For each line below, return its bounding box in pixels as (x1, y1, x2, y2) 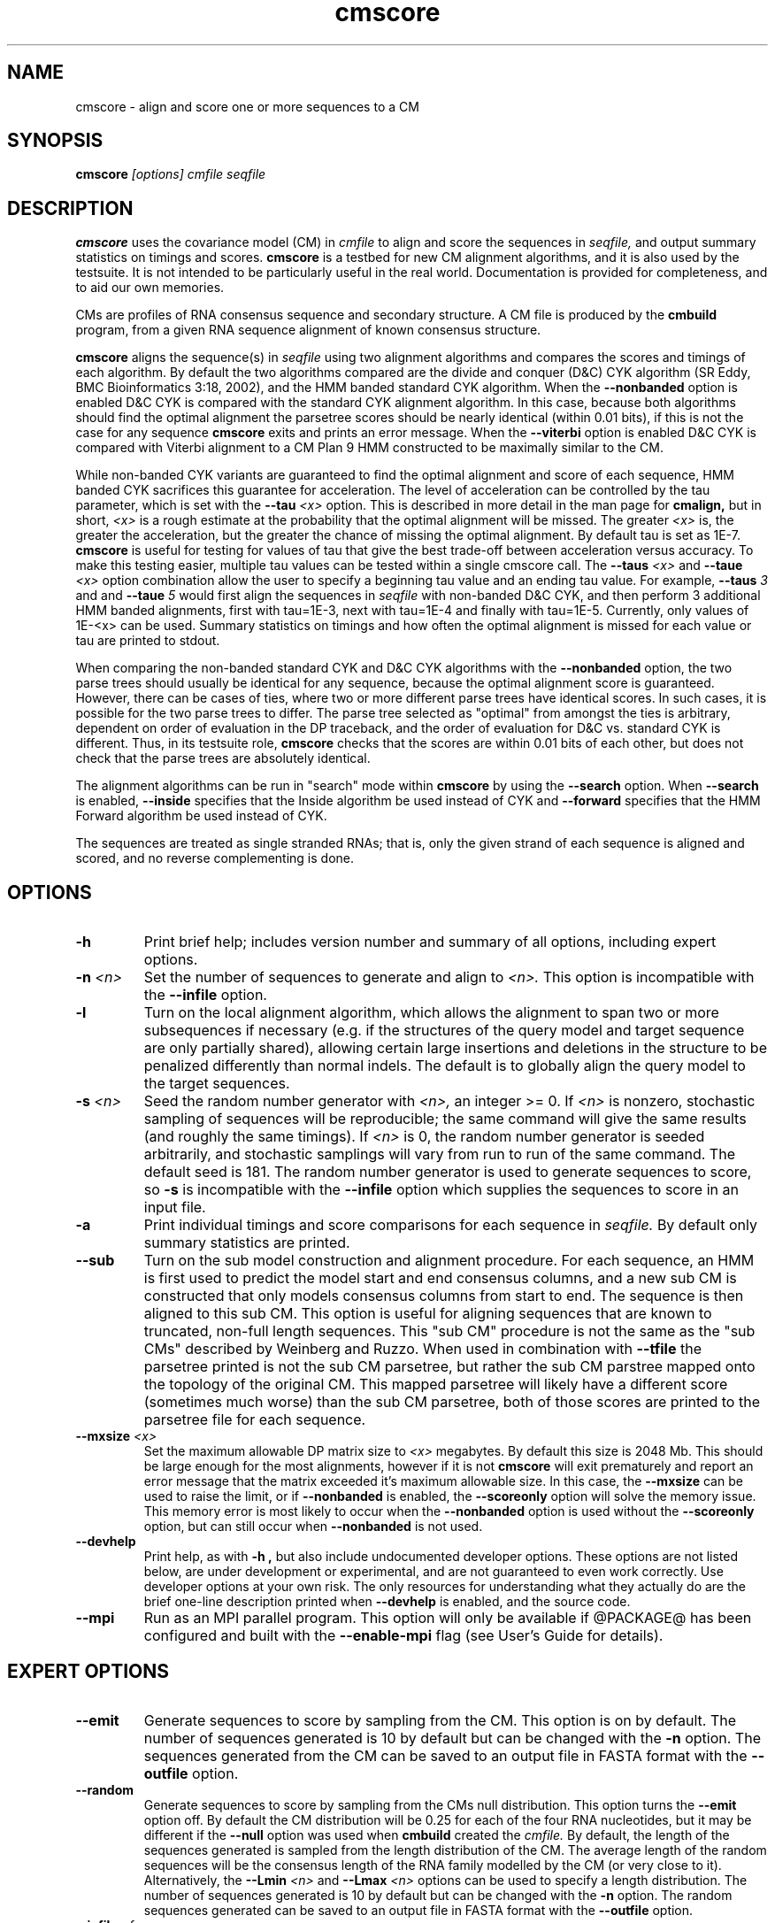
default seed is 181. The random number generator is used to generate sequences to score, (143, 1163, 752, 1181)
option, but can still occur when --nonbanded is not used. (143, 1519, 483, 1535)
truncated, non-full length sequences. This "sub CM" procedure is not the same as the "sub (143, 1322, 756, 1341)
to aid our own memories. (75, 280, 225, 296)
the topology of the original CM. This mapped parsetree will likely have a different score (143, 1375, 728, 1394)
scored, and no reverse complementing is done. (75, 850, 355, 866)
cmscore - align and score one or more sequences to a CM (75, 98, 419, 114)
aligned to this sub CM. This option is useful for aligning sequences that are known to (143, 1304, 712, 1323)
